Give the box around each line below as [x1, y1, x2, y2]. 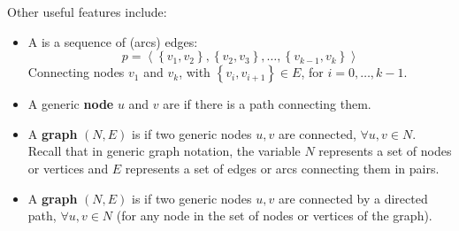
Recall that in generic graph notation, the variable [27, 142, 301, 160]
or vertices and [27, 158, 109, 177]
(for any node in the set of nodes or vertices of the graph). [116, 206, 432, 225]
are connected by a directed [278, 189, 428, 207]
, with [179, 63, 210, 81]
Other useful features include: [7, 3, 167, 20]
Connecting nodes [27, 63, 125, 81]
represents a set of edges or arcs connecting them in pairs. [125, 158, 440, 177]
